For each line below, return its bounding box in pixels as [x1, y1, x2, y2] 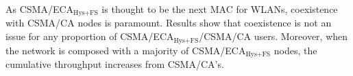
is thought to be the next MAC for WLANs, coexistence [101, 2, 338, 16]
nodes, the [273, 43, 317, 57]
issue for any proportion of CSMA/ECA [5, 29, 174, 43]
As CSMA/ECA [5, 2, 74, 16]
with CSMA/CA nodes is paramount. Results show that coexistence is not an [5, 16, 332, 30]
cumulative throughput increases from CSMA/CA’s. [5, 56, 224, 71]
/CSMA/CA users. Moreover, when [199, 29, 348, 43]
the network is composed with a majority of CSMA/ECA [5, 43, 246, 57]
